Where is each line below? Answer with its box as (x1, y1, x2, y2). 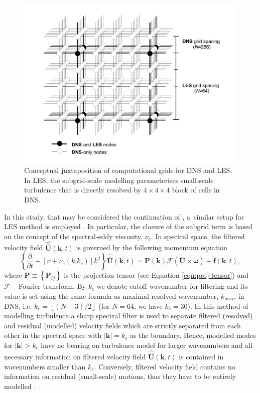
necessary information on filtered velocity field (4, 351, 146, 361)
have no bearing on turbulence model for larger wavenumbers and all (41, 339, 252, 350)
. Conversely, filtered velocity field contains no (94, 361, 235, 371)
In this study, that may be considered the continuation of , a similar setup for (4, 211, 244, 222)
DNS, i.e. (4, 300, 32, 311)
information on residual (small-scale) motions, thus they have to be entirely (4, 371, 236, 381)
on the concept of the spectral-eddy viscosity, (4, 231, 143, 241)
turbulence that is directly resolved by (24, 184, 142, 195)
